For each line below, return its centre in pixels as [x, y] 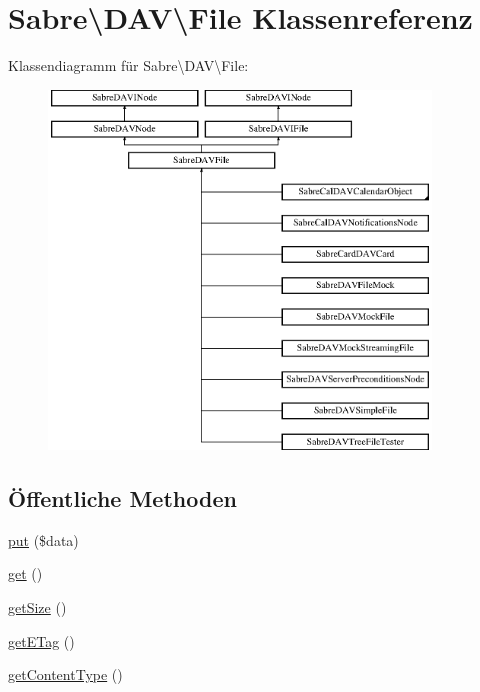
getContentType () [65, 674]
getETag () [41, 640]
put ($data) [43, 539]
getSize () [37, 606]
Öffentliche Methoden [122, 497]
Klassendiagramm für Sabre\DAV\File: [128, 65]
